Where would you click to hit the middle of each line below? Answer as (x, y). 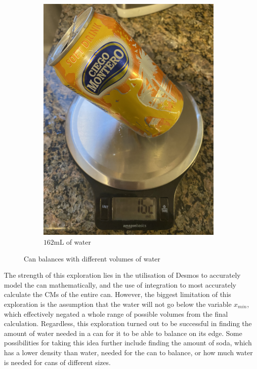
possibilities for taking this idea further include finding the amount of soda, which (128, 343)
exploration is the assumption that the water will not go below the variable (118, 304)
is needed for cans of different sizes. (57, 362)
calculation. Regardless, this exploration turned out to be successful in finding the (128, 323)
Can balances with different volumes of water (92, 258)
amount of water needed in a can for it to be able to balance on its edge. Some (123, 333)
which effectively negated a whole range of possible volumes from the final (116, 314)
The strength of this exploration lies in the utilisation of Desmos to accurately (122, 275)
